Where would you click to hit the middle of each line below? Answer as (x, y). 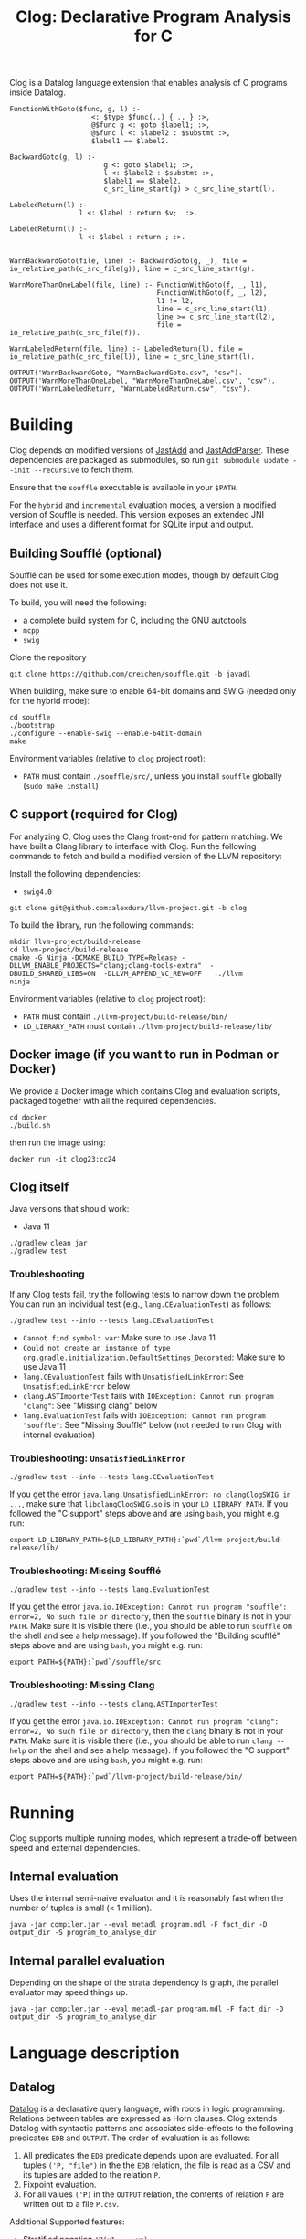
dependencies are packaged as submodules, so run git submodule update (149, 460)
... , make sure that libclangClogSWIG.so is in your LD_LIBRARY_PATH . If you (149, 1503)
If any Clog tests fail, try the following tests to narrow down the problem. (145, 1294)
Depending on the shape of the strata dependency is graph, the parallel (144, 1982)
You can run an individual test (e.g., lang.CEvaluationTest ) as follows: (141, 1304)
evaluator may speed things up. (69, 1992)
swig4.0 (37, 892)
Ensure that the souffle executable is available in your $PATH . (124, 488)
